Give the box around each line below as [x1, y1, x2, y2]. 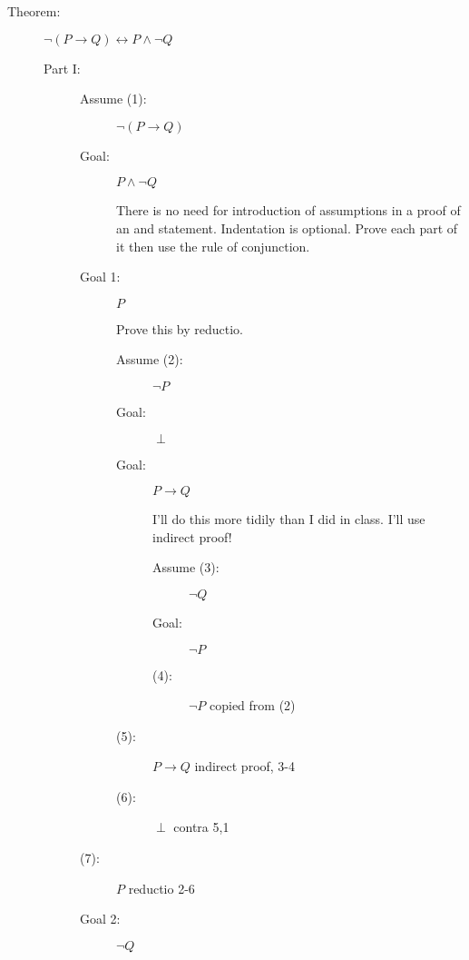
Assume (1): [80, 89, 147, 108]
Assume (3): [152, 558, 220, 577]
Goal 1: [80, 267, 121, 286]
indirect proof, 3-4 [194, 757, 296, 776]
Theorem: [7, 2, 61, 20]
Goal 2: [80, 909, 121, 928]
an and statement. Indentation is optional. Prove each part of [116, 218, 458, 237]
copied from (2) [210, 696, 296, 715]
